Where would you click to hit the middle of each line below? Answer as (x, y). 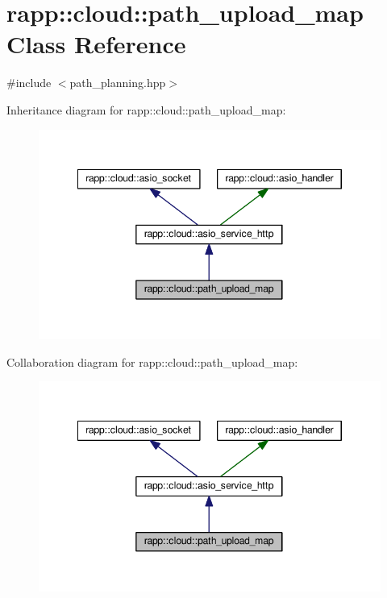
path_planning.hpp (118, 83)
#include (29, 83)
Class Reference (96, 44)
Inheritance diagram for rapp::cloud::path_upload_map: (146, 109)
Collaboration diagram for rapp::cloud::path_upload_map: (152, 361)
